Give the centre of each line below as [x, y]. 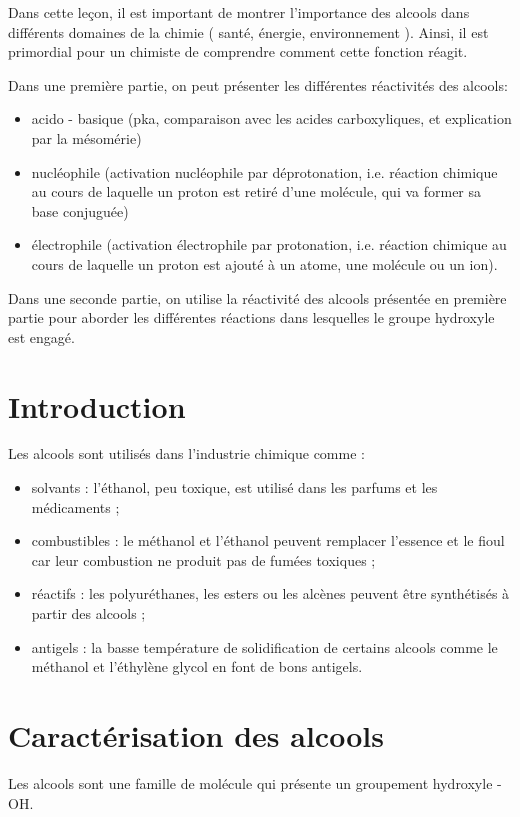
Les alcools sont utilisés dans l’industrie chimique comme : [186, 453]
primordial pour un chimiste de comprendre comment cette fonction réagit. [238, 51]
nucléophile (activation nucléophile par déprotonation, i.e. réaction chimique [264, 171]
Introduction [97, 405]
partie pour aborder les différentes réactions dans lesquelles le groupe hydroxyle [251, 317]
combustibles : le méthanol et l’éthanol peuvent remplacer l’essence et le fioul [268, 540]
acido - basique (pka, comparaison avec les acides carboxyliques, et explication [271, 118]
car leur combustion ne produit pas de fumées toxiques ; [203, 559]
